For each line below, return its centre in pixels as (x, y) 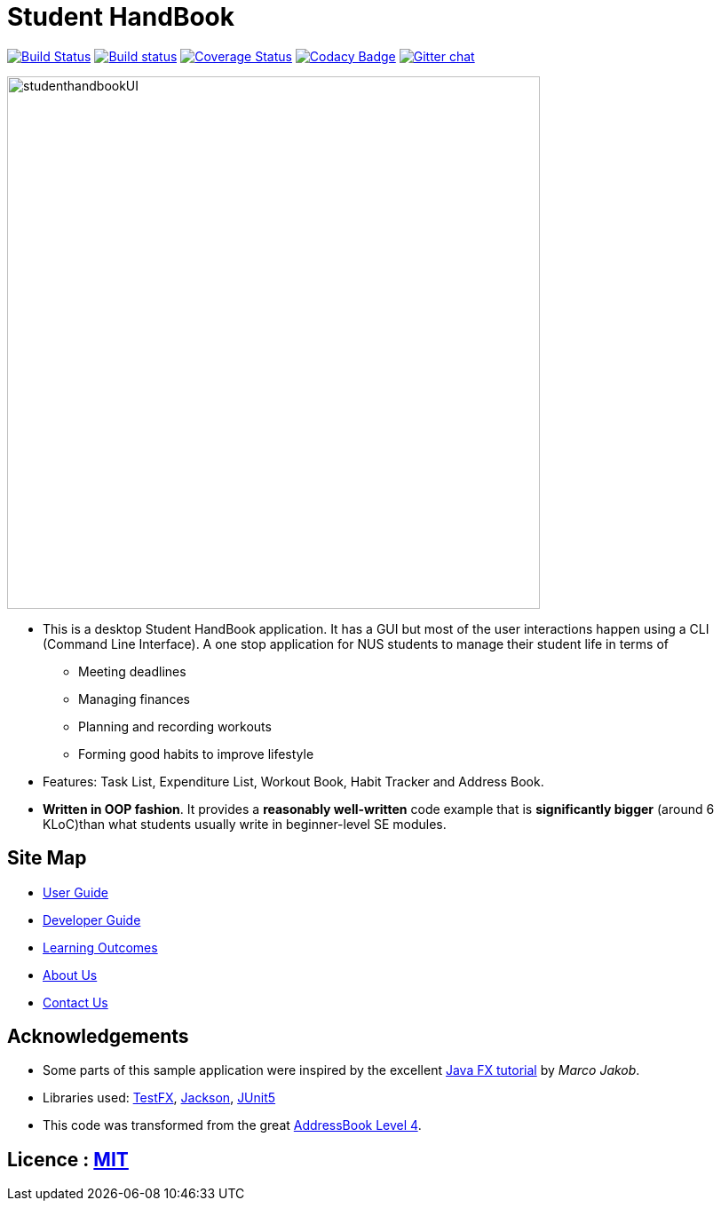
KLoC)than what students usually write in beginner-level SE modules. (245, 824)
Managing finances (134, 699)
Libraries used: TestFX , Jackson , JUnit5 (159, 1098)
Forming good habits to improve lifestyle (196, 754)
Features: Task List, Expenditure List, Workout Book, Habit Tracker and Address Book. (293, 781)
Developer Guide (92, 920)
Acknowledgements (98, 1037)
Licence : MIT (68, 1159)
